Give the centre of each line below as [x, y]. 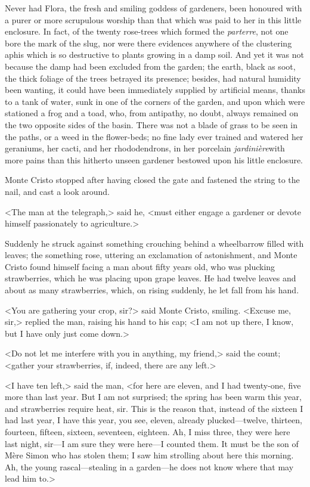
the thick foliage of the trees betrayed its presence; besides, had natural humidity [153, 78]
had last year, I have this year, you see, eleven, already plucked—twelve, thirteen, [154, 420]
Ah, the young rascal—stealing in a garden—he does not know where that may [149, 466]
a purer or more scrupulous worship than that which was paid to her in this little [153, 19]
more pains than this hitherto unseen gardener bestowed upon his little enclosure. [154, 159]
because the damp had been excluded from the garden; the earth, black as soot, [150, 66]
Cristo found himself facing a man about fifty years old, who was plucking [140, 266]
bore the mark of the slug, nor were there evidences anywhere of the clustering [148, 43]
